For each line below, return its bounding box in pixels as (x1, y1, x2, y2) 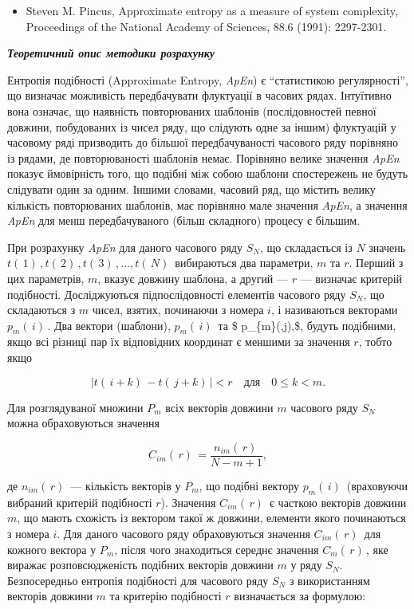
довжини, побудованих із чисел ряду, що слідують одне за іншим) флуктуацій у (7, 118, 396, 135)
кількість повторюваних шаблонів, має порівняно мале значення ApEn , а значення (7, 196, 408, 213)
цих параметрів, (7, 269, 85, 286)
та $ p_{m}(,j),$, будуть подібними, (218, 316, 396, 333)
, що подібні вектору (199, 477, 299, 493)
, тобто (358, 333, 392, 350)
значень (369, 238, 406, 255)
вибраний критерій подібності (7, 493, 152, 510)
